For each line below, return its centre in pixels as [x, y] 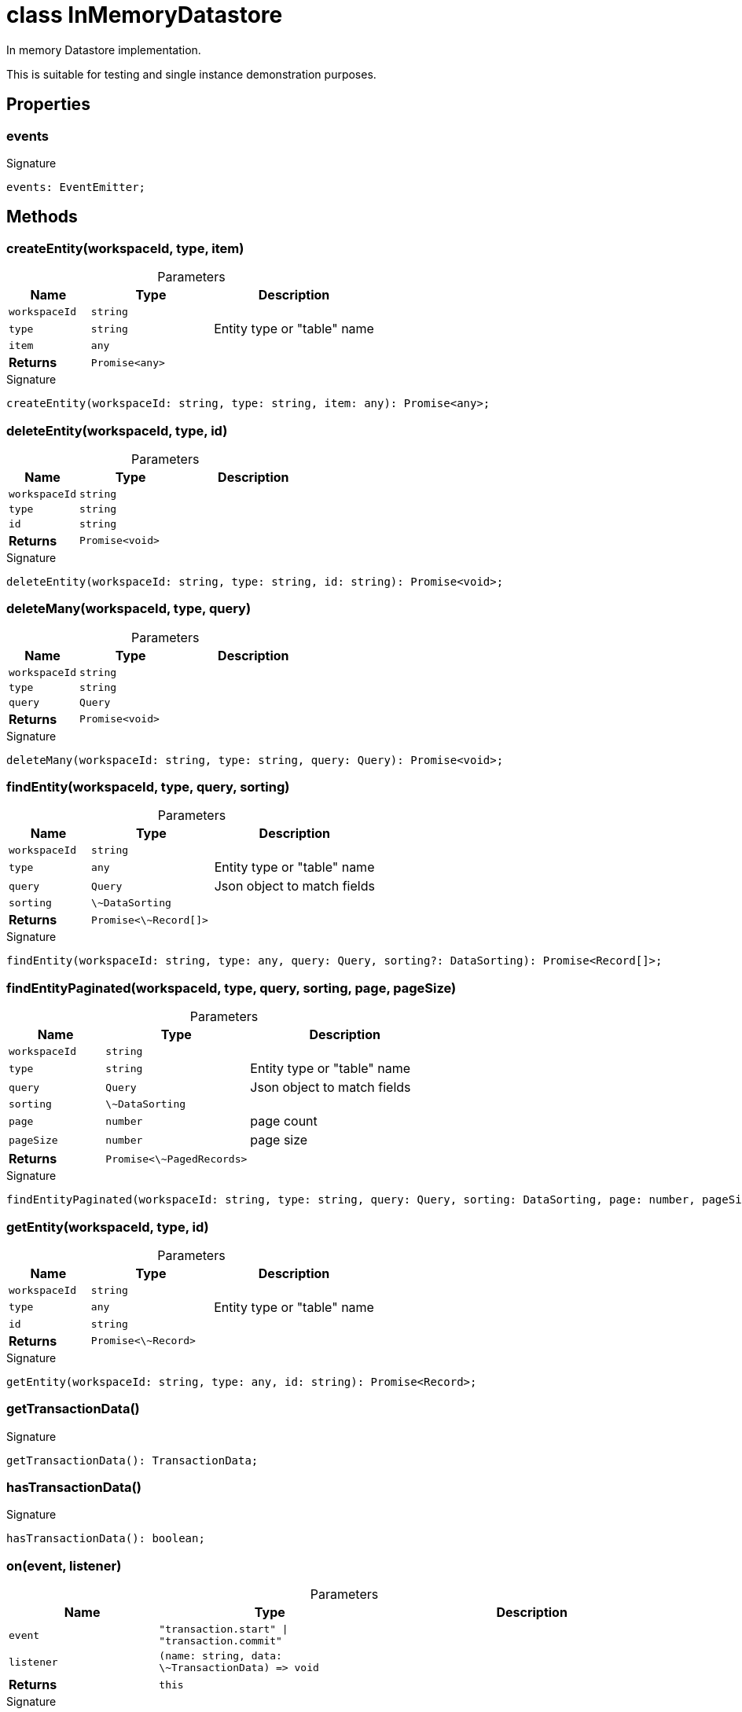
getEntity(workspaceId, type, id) [108, 1227]
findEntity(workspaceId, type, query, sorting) [148, 787]
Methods [42, 217]
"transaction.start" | [224, 1629]
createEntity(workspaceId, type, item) [125, 248]
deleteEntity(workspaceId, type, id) [117, 430]
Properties [48, 105]
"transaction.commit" [220, 1641]
